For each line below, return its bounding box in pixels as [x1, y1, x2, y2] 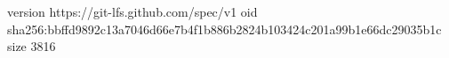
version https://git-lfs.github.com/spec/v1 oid [7, 3, 258, 20]
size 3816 [7, 37, 56, 55]
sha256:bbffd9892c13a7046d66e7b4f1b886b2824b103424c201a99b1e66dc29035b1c [7, 19, 442, 38]
